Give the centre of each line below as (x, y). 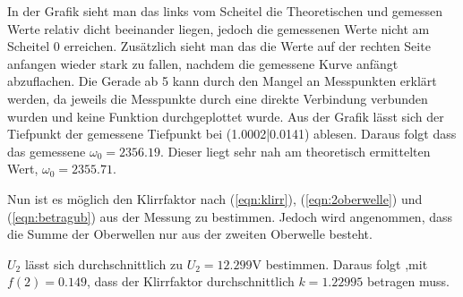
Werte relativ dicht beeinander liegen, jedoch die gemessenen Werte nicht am (219, 28)
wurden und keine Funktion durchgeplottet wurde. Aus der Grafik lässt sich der (226, 116)
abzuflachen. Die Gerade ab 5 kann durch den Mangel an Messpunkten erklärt (222, 81)
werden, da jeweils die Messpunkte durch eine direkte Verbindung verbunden (218, 98)
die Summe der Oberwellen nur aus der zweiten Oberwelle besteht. (190, 234)
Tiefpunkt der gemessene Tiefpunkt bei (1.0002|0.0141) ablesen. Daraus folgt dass (232, 134)
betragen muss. (408, 281)
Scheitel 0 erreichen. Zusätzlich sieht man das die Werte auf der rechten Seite (219, 46)
